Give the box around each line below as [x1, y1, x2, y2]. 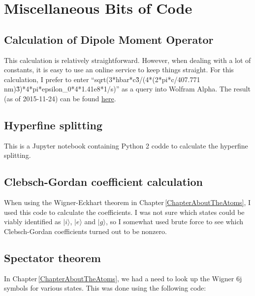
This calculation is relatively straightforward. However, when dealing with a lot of [4, 55, 251, 65]
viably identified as [4, 216, 61, 227]
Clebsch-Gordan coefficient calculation [4, 174, 203, 189]
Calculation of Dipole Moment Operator [4, 31, 214, 47]
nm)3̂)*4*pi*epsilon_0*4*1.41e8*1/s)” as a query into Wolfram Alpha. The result [4, 84, 251, 94]
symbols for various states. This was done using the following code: [4, 283, 206, 293]
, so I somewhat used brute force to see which [105, 216, 244, 227]
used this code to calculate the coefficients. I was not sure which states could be [4, 207, 245, 217]
